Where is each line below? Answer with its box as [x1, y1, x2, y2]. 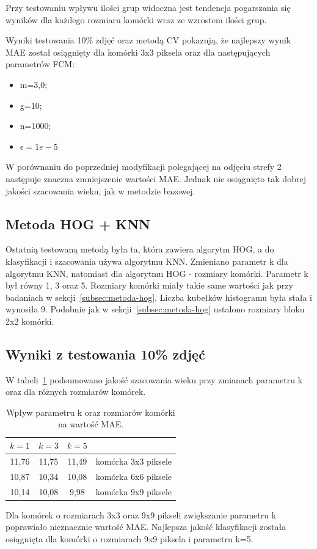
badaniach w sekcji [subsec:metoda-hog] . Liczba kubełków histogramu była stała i [5, 290, 313, 303]
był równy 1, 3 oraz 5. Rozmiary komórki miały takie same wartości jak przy [5, 279, 293, 292]
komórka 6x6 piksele [95, 470, 172, 482]
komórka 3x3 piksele [95, 454, 172, 467]
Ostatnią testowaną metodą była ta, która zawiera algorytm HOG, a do [5, 243, 274, 256]
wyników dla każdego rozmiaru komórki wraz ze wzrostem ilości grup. [5, 13, 267, 26]
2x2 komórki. [5, 314, 54, 327]
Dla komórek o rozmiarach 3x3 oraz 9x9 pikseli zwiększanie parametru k [5, 508, 277, 521]
